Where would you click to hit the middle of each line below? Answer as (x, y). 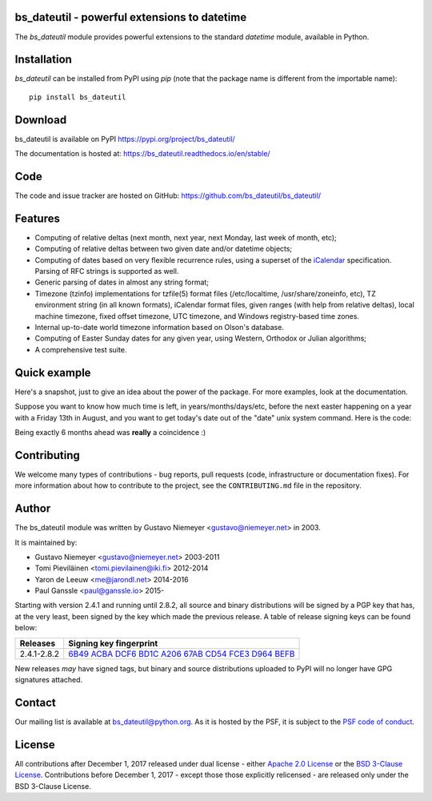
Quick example (53, 372)
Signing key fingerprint (113, 643)
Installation (43, 60)
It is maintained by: (46, 542)
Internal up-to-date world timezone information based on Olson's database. (159, 328)
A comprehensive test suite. (81, 349)
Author (33, 509)
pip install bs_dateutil (78, 97)
